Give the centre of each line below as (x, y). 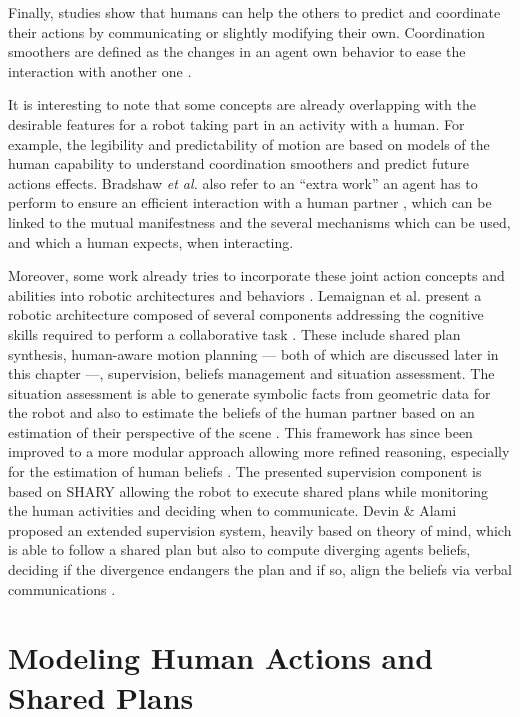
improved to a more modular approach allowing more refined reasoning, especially (259, 451)
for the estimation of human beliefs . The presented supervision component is (245, 471)
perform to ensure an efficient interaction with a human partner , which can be (250, 202)
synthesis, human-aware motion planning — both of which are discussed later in (253, 353)
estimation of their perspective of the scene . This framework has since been (240, 431)
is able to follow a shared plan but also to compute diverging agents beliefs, (239, 549)
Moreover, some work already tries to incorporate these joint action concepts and (256, 275)
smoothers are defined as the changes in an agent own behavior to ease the (237, 51)
